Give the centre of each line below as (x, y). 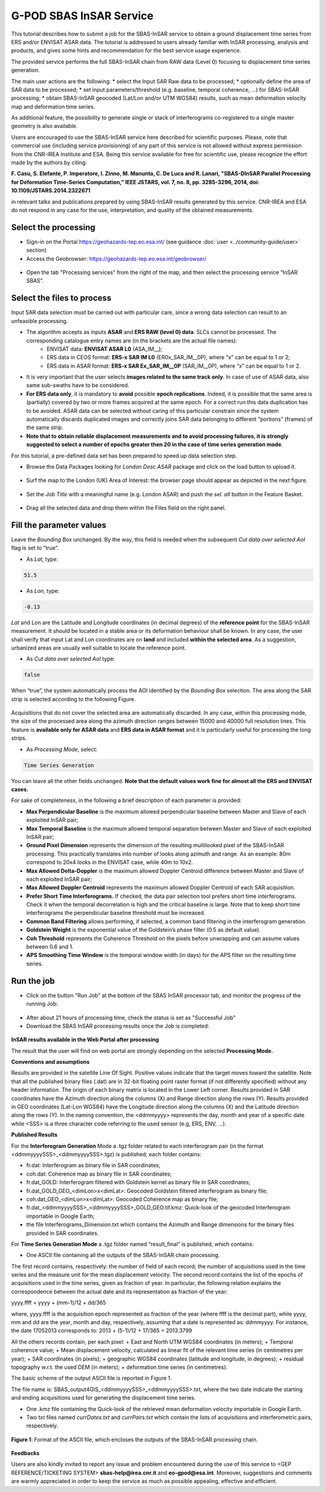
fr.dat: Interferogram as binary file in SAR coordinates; (93, 1165)
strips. (19, 738)
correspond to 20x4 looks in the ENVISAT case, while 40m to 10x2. (110, 862)
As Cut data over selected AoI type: (71, 659)
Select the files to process (61, 298)
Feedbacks (25, 1453)
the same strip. (45, 427)
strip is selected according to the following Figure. (73, 699)
